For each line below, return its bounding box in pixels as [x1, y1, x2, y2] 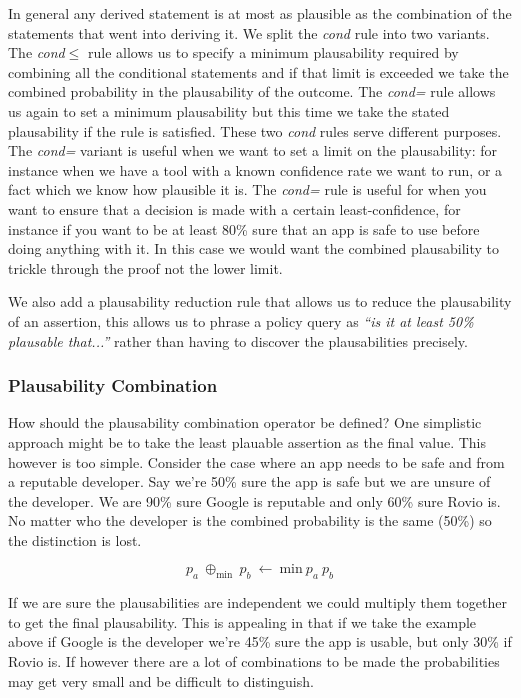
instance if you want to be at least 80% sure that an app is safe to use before [8, 218, 480, 239]
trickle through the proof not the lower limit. [8, 257, 283, 278]
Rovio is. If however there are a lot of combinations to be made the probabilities [8, 651, 500, 672]
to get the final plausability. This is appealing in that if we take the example [8, 611, 477, 632]
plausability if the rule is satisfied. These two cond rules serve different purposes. [8, 120, 502, 141]
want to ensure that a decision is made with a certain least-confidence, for [8, 198, 461, 219]
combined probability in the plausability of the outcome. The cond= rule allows [8, 81, 496, 102]
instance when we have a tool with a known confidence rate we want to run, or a [8, 159, 503, 180]
